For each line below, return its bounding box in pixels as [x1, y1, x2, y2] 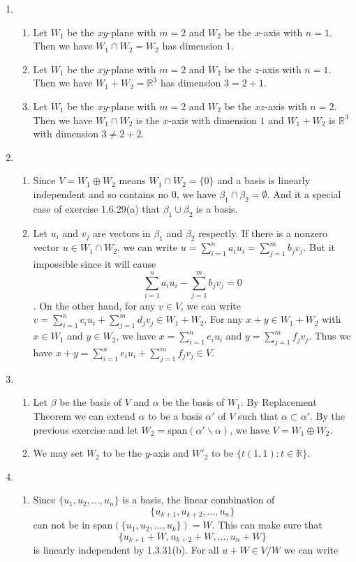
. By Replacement [240, 395, 317, 409]
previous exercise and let [33, 422, 138, 436]
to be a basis [148, 409, 202, 423]
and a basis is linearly [217, 173, 311, 188]
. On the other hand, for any [33, 298, 156, 312]
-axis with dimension [168, 112, 257, 127]
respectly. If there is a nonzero [198, 225, 328, 240]
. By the [309, 409, 345, 423]
